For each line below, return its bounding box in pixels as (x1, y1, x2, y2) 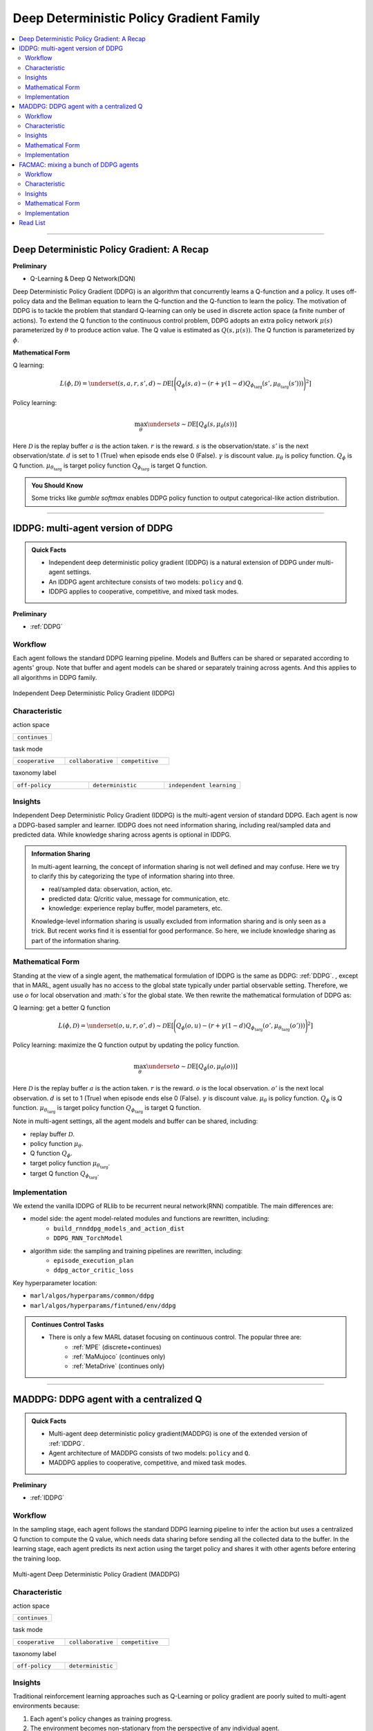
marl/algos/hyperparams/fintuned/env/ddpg (30, 1302, 176, 1309)
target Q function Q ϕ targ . (30, 1169, 99, 1181)
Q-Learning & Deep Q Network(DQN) (30, 274, 136, 283)
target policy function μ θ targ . (30, 1158, 111, 1169)
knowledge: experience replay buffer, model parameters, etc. (48, 904, 223, 913)
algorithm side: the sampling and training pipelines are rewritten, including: (30, 1246, 243, 1255)
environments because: (12, 1702, 80, 1710)
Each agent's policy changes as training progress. (30, 1714, 173, 1723)
